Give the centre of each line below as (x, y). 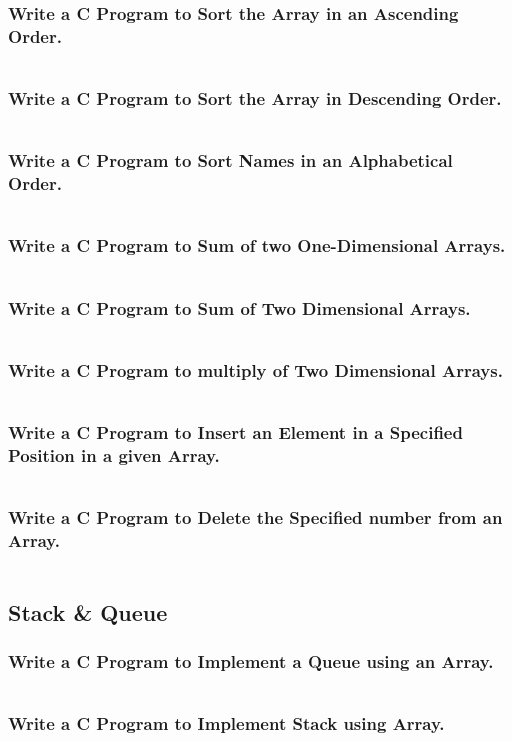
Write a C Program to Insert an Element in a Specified (235, 432)
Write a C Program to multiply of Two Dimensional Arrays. (255, 369)
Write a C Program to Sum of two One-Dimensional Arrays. (257, 245)
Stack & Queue (88, 611)
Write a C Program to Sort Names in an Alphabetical (230, 160)
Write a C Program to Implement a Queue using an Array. (251, 661)
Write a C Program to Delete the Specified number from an (255, 517)
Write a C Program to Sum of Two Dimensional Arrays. (239, 307)
